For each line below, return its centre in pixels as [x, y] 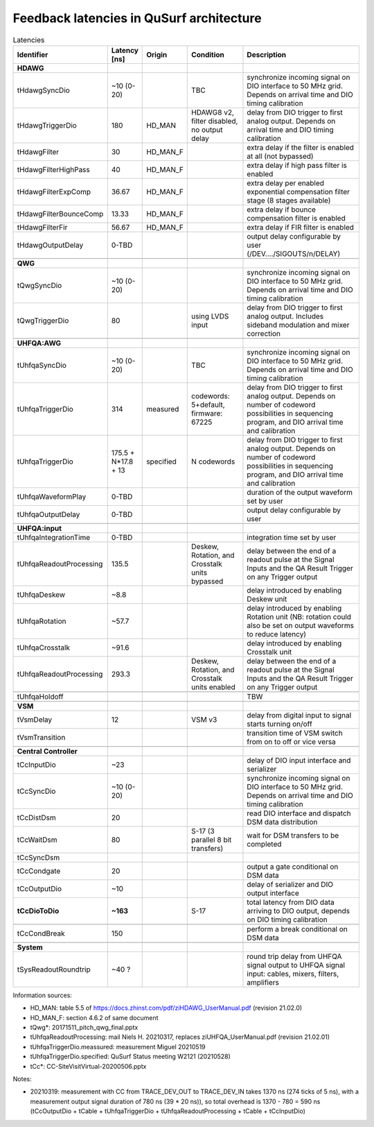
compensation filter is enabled [296, 218]
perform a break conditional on [297, 929]
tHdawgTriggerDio [47, 125]
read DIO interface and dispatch [299, 813]
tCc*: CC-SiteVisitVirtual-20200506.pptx [88, 1066]
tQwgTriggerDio [43, 321]
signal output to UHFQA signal [296, 965]
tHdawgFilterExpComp [54, 192]
